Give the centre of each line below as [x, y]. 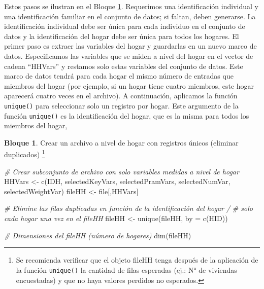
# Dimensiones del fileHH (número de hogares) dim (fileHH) [98, 235]
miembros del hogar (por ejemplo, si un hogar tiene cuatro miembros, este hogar [129, 85]
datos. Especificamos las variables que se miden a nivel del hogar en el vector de [129, 56]
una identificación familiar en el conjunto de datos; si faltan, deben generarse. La [130, 16]
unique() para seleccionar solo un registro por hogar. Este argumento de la [121, 105]
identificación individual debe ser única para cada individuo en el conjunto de [125, 26]
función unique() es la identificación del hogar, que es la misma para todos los [127, 115]
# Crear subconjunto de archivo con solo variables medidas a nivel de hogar [122, 171]
